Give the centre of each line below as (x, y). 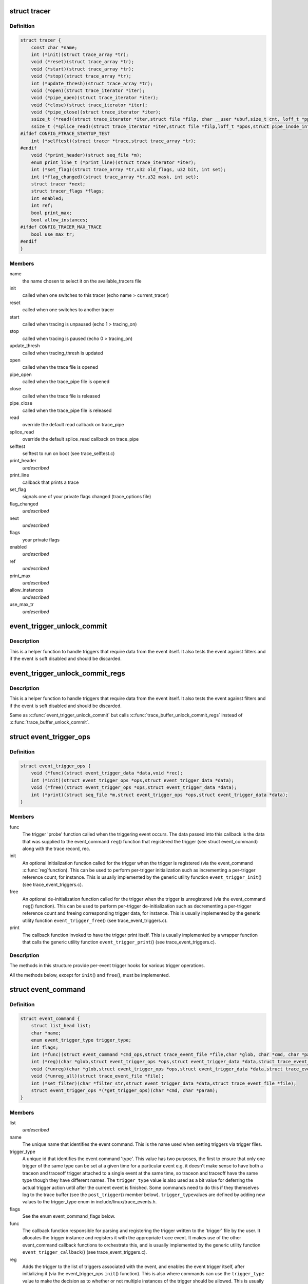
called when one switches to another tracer (68, 310)
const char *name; (54, 47)
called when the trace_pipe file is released (67, 410)
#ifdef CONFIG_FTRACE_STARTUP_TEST (65, 134)
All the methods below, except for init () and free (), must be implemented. (90, 975)
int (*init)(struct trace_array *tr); (80, 54)
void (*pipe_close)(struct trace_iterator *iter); (96, 112)
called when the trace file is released (61, 396)
